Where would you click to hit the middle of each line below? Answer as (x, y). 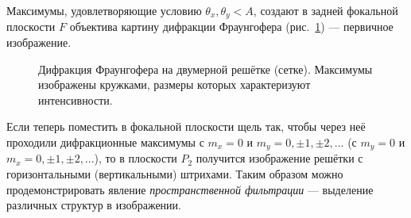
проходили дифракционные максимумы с (105, 142)
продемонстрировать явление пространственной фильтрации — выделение (190, 189)
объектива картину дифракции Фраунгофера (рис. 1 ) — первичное (231, 27)
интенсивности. (76, 99)
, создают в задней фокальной (326, 10)
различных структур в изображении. (94, 205)
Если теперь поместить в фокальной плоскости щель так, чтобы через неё (186, 126)
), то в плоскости (136, 158)
